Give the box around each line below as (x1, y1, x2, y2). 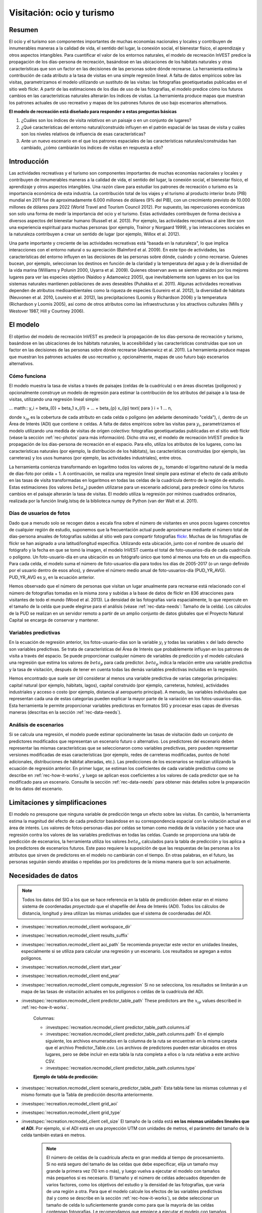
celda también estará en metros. (21, 1132, 86, 1138)
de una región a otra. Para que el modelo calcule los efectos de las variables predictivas (46, 1188, 223, 1194)
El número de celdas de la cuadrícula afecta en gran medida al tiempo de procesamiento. (46, 1154, 225, 1160)
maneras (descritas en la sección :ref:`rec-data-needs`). (9, 709, 122, 715)
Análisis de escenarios (9, 721, 64, 728)
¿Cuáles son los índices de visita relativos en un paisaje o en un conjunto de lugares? (21, 117, 192, 123)
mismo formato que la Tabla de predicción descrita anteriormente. (21, 1092, 154, 1098)
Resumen (9, 26, 38, 34)
